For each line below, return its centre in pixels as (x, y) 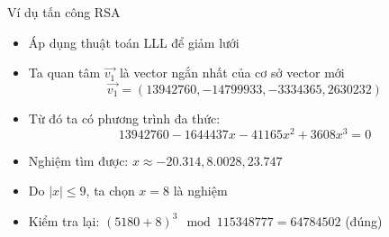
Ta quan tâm (64, 73)
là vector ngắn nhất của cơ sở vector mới (232, 73)
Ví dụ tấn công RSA (64, 12)
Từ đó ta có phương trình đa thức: (124, 118)
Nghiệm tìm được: (78, 160)
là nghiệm (200, 191)
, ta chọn (110, 191)
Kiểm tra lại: (64, 220)
